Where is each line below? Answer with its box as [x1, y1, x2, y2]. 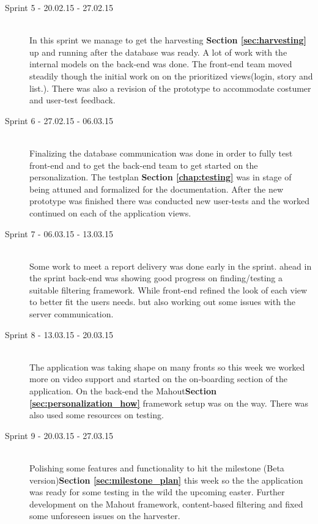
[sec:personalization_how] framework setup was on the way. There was [29, 396, 309, 409]
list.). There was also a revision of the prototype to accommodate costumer [29, 81, 311, 94]
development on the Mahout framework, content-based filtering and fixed [29, 497, 303, 510]
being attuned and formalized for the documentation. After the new [29, 182, 284, 195]
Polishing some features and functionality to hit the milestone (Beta [29, 462, 284, 474]
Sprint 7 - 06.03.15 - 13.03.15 [5, 227, 113, 240]
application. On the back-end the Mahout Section [29, 385, 216, 397]
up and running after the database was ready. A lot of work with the [29, 45, 287, 58]
